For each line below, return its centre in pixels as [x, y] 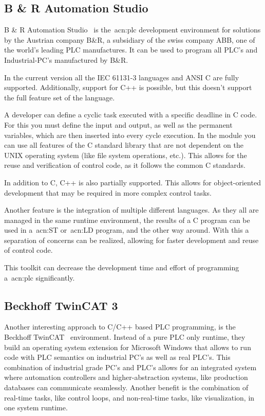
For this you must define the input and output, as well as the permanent [118, 124]
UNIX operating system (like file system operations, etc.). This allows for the [126, 155]
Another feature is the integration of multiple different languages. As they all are [131, 210]
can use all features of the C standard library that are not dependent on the [124, 145]
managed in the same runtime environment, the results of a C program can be [127, 220]
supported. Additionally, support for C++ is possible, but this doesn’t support [128, 87]
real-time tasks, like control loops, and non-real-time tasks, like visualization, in [129, 397]
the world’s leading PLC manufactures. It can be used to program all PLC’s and [131, 50]
